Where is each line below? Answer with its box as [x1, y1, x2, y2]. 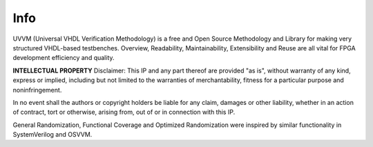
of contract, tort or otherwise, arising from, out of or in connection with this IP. [12, 108, 236, 117]
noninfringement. [12, 86, 62, 94]
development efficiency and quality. [12, 54, 115, 62]
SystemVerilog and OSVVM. [12, 130, 93, 139]
